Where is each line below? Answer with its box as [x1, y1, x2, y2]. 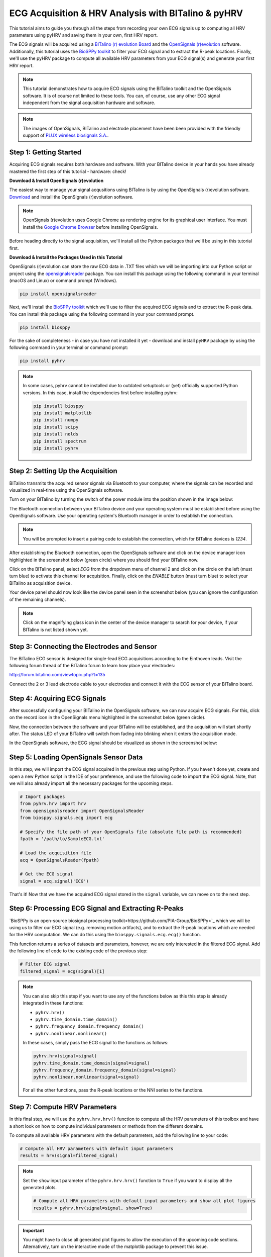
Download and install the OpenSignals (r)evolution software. [9, 194, 134, 200]
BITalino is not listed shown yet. [23, 626, 88, 633]
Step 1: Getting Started [9, 148, 82, 157]
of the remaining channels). [9, 596, 66, 602]
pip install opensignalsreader [20, 291, 97, 297]
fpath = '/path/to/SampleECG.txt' [20, 836, 105, 842]
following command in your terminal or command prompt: [9, 344, 128, 350]
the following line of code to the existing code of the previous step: [9, 948, 148, 954]
